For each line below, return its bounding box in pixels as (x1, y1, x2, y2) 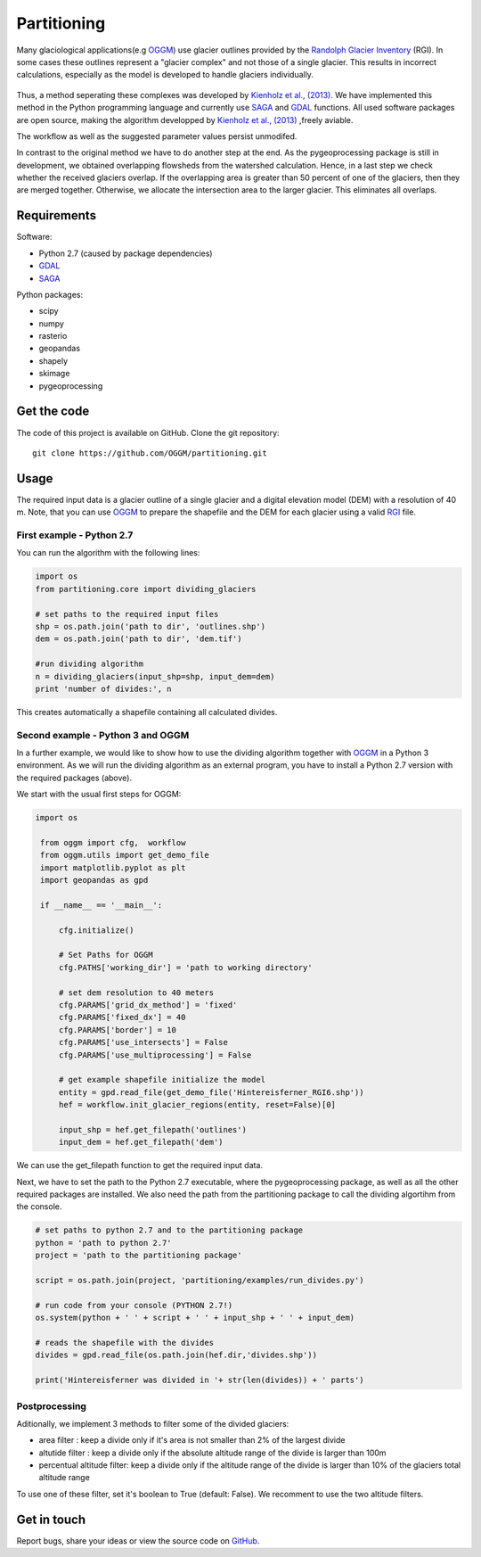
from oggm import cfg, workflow (40, 837, 186, 847)
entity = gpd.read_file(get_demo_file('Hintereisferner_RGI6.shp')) (58, 1087, 364, 1097)
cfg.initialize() (58, 925, 135, 935)
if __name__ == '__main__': (40, 900, 163, 910)
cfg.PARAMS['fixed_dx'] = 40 (58, 1012, 186, 1023)
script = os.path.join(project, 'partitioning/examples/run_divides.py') (35, 1275, 364, 1286)
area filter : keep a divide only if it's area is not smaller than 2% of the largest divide (38, 1435, 346, 1446)
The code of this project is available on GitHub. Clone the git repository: (16, 427, 280, 438)
